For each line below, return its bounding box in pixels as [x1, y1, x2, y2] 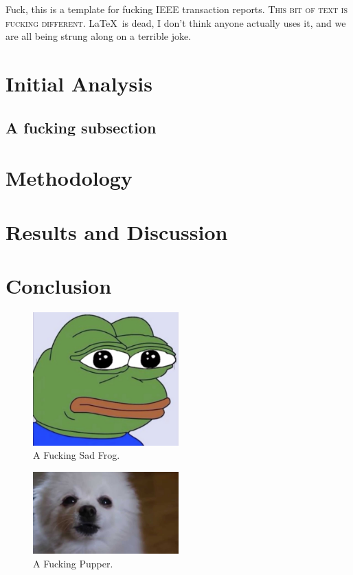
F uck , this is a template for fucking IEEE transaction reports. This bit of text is [5, 2, 348, 16]
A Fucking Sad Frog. [33, 448, 120, 462]
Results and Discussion [5, 217, 228, 246]
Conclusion [5, 271, 112, 299]
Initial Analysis [5, 69, 152, 97]
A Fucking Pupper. [33, 556, 113, 570]
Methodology [5, 164, 133, 192]
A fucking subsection [5, 116, 157, 138]
